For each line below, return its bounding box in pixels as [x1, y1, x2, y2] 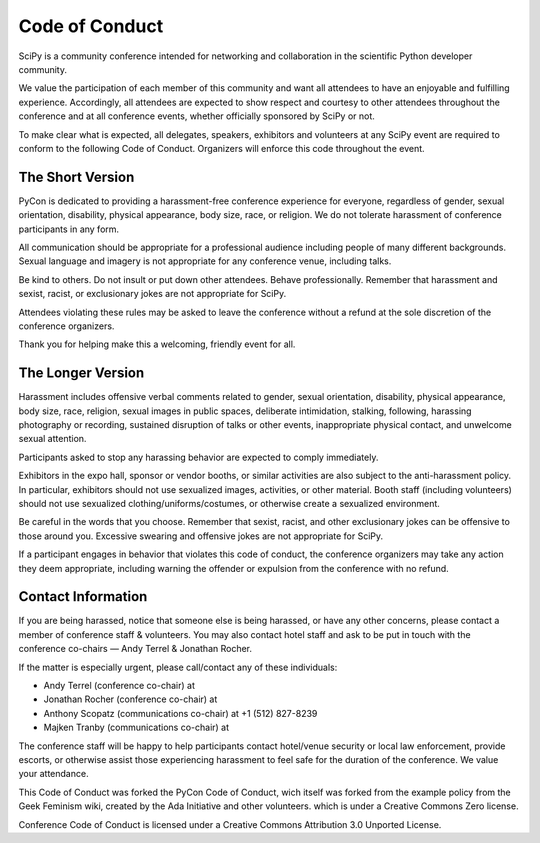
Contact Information [18, 588, 148, 605]
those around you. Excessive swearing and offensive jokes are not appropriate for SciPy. [18, 530, 384, 542]
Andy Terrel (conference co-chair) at [43, 679, 195, 691]
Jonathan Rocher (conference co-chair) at [43, 693, 218, 705]
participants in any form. [18, 223, 120, 235]
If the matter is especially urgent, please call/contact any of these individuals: [18, 661, 338, 673]
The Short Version [18, 168, 135, 185]
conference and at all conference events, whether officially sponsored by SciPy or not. [18, 110, 375, 122]
